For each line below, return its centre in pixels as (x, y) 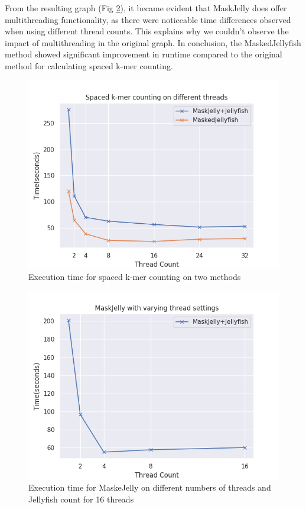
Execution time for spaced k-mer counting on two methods (135, 277)
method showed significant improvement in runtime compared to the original (144, 54)
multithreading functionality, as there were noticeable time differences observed (148, 19)
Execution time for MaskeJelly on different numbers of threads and (150, 487)
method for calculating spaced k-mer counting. (89, 65)
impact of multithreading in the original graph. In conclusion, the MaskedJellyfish (153, 42)
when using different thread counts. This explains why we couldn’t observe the (147, 31)
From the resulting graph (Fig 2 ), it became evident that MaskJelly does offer (146, 8)
